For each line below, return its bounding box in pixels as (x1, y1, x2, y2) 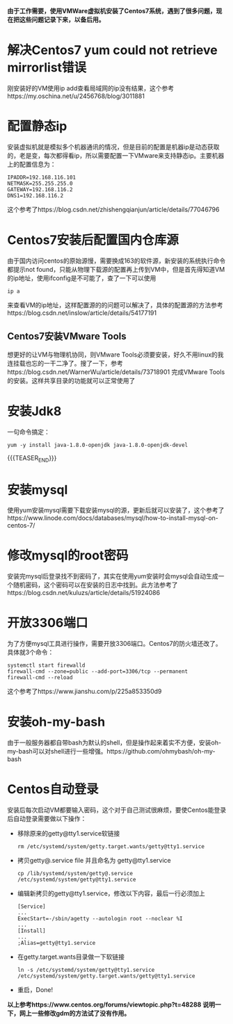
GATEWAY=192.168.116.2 (7, 186, 73, 193)
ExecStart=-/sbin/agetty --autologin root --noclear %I (17, 916, 183, 923)
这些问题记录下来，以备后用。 (19, 15, 105, 24)
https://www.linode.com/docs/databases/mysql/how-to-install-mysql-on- (7, 514, 219, 522)
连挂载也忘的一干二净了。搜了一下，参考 (7, 359, 123, 367)
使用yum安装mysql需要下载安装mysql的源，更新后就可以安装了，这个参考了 (7, 506, 225, 514)
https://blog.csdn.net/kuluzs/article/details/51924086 (7, 589, 161, 597)
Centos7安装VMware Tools (7, 330, 127, 343)
